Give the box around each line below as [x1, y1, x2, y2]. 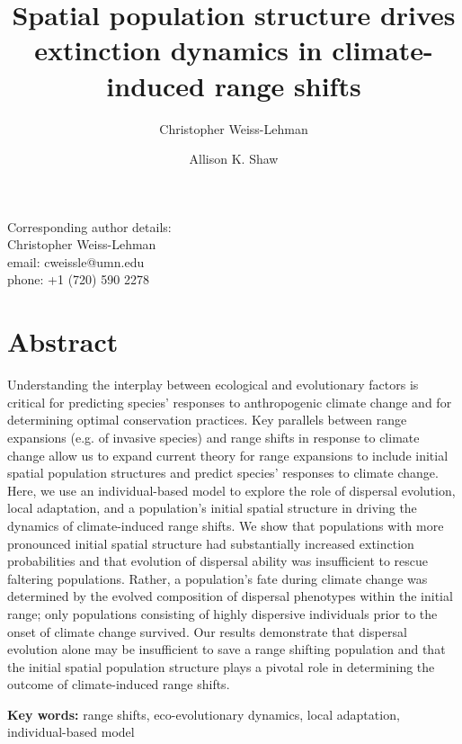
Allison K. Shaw [189, 149, 279, 168]
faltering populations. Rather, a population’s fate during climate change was [7, 569, 428, 587]
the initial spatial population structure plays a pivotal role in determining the [7, 657, 435, 676]
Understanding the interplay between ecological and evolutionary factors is [7, 375, 419, 394]
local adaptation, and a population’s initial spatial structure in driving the [7, 498, 417, 517]
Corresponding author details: [7, 217, 172, 236]
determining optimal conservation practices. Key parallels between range [7, 410, 407, 429]
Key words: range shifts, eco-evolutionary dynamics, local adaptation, [7, 704, 400, 723]
